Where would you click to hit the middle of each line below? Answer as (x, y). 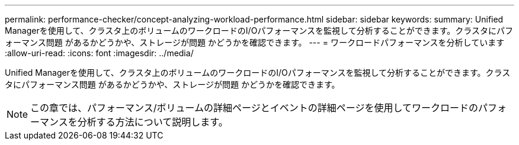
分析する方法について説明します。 (153, 122)
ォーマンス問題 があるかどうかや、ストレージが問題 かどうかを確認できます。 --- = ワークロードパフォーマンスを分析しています (255, 42)
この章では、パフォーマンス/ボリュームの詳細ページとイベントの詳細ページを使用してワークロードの (254, 108)
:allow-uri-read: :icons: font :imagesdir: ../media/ (99, 53)
